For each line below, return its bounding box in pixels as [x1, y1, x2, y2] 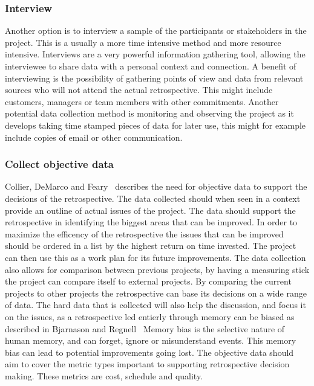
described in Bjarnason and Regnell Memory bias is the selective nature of [5, 322, 285, 335]
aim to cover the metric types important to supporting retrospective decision [5, 358, 290, 370]
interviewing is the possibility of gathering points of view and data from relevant [5, 71, 304, 84]
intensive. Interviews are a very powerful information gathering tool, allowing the [5, 48, 306, 60]
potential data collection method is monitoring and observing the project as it [5, 107, 294, 120]
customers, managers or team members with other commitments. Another [5, 95, 279, 108]
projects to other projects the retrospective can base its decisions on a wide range [5, 286, 307, 299]
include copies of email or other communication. [5, 130, 183, 143]
